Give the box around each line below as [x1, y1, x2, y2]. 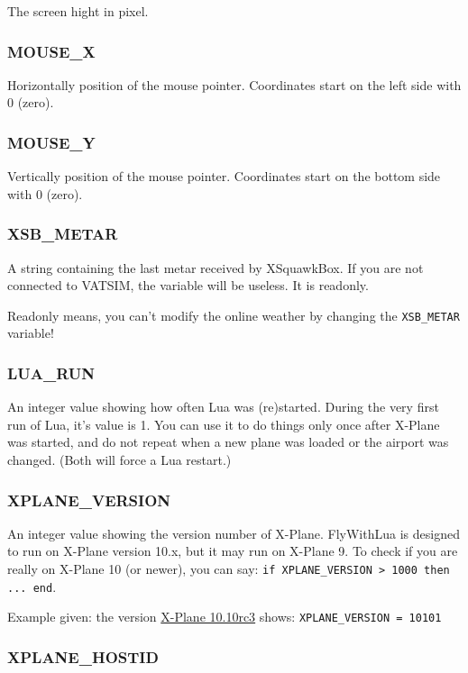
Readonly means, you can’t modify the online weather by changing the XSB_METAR [7, 305, 460, 324]
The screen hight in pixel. [7, 2, 149, 20]
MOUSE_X [7, 40, 96, 62]
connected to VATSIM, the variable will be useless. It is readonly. [7, 276, 369, 295]
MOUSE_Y [7, 131, 96, 153]
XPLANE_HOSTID [7, 645, 159, 668]
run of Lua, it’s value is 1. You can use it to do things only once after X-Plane [7, 414, 440, 433]
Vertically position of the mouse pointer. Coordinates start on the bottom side [7, 167, 441, 186]
